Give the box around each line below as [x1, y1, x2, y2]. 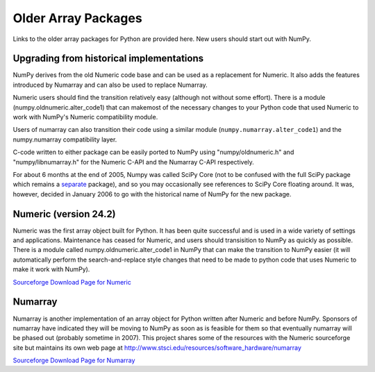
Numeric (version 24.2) [12, 208, 116, 220]
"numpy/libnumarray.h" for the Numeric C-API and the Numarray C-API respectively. [12, 158, 255, 166]
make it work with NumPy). [12, 265, 90, 273]
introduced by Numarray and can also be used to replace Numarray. [12, 81, 208, 89]
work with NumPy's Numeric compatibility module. [12, 113, 158, 121]
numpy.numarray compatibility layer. [12, 135, 117, 144]
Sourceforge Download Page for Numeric [12, 278, 131, 286]
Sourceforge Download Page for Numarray [12, 356, 135, 364]
